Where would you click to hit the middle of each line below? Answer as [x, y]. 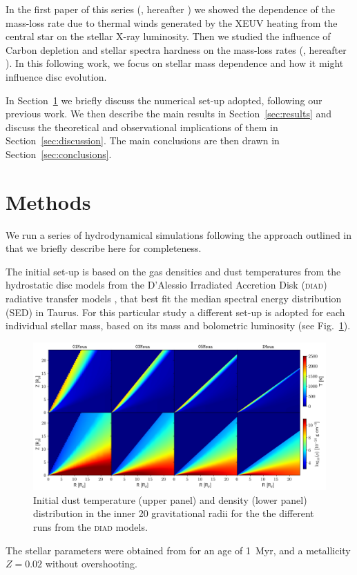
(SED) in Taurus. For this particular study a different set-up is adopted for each [175, 312]
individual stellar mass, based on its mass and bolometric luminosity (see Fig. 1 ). [178, 325]
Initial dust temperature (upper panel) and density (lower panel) [170, 499]
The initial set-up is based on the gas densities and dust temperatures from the [173, 271]
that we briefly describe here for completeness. [104, 248]
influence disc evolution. [56, 76]
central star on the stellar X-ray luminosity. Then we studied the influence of [168, 36]
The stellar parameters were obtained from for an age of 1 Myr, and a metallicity [178, 550]
